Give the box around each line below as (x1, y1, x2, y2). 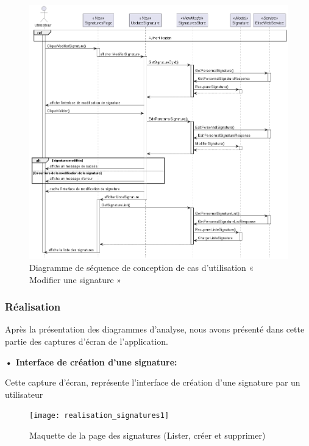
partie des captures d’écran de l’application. (5, 335, 168, 348)
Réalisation (5, 299, 61, 314)
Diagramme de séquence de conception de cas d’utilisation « (29, 261, 254, 274)
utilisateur (5, 387, 43, 400)
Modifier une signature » (29, 273, 122, 286)
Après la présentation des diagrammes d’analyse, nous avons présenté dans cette (5, 323, 305, 336)
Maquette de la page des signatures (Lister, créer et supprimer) (29, 429, 266, 442)
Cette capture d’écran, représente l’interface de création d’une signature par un (5, 376, 300, 389)
